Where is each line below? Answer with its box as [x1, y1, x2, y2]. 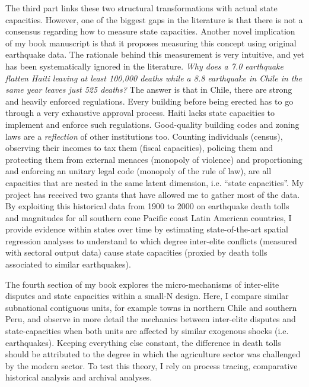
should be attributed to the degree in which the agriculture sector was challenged [5, 348, 301, 360]
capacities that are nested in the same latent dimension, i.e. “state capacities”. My [5, 176, 304, 188]
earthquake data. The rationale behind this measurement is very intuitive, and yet [5, 48, 305, 61]
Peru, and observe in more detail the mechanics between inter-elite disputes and [5, 313, 296, 325]
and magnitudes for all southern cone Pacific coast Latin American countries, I [5, 211, 292, 224]
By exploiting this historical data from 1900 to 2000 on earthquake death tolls [5, 200, 289, 212]
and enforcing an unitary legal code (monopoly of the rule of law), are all [5, 165, 272, 177]
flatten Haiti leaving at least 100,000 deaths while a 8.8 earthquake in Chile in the [5, 71, 302, 84]
